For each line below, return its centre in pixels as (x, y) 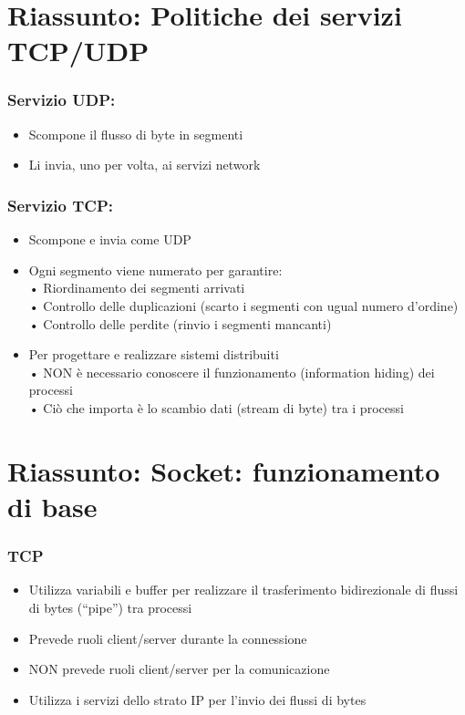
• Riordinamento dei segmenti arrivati (137, 288)
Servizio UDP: (62, 100)
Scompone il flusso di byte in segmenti (136, 134)
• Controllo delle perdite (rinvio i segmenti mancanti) (180, 323)
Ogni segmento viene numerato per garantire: (155, 269)
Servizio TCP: (60, 205)
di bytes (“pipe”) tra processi (110, 607)
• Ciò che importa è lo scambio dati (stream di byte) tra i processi (216, 407)
